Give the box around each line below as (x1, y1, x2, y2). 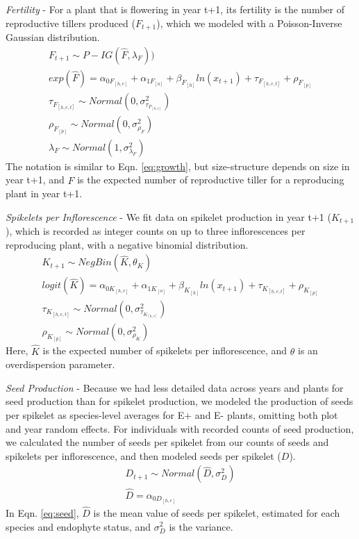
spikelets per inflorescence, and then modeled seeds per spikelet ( (6, 448, 281, 463)
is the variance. (169, 519, 233, 533)
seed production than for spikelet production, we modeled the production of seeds (6, 394, 353, 408)
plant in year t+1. (6, 186, 83, 201)
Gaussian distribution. (6, 30, 100, 44)
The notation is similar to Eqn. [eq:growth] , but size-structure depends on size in (6, 158, 350, 173)
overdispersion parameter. (6, 357, 115, 372)
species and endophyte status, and (6, 519, 151, 533)
